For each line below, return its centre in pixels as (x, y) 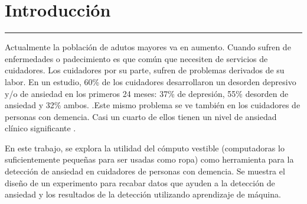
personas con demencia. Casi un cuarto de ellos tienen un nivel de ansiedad (141, 116)
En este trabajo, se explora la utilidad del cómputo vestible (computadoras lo (145, 148)
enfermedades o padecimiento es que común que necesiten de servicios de (136, 58)
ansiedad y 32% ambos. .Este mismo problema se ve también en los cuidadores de (153, 105)
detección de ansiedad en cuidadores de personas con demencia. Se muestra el (145, 171)
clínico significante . (40, 128)
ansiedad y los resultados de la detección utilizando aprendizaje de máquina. (143, 194)
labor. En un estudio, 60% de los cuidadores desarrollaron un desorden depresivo (151, 81)
